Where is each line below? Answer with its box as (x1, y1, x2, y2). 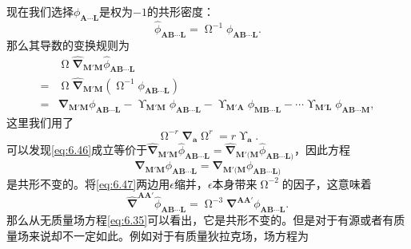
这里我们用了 (6, 113, 74, 130)
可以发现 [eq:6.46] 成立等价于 (6, 141, 148, 158)
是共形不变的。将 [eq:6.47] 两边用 (6, 175, 170, 192)
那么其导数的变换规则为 (6, 36, 130, 53)
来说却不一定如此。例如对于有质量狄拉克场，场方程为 (28, 227, 309, 243)
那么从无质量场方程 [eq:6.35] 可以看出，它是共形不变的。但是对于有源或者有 (6, 211, 394, 227)
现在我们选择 (6, 3, 74, 19)
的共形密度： (146, 3, 214, 19)
